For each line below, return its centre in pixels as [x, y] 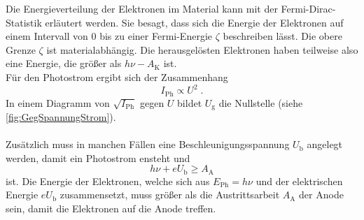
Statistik [24, 22]
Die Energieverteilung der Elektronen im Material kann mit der [142, 8]
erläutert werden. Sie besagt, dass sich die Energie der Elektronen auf [194, 22]
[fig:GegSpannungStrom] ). [61, 116]
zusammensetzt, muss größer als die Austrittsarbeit [170, 195]
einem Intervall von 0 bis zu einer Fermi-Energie [109, 36]
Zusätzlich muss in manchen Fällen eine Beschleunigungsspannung [148, 144]
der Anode [321, 195]
